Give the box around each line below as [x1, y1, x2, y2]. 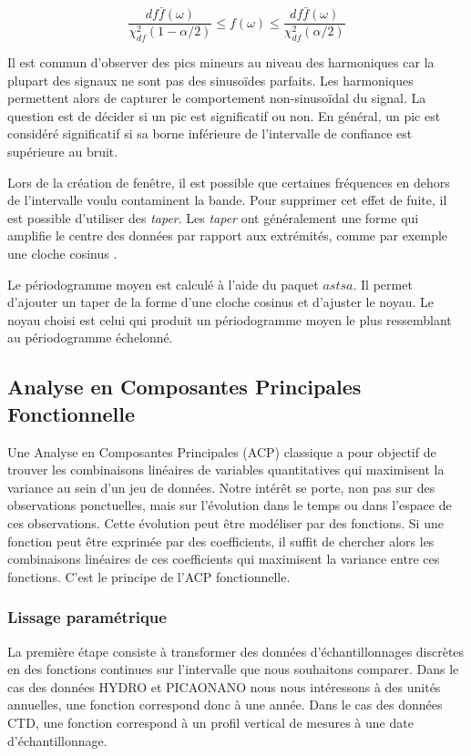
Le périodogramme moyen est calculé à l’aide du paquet [7, 274, 319, 293]
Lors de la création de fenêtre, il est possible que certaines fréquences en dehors [7, 172, 450, 191]
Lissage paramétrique [7, 606, 167, 628]
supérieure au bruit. [7, 142, 118, 161]
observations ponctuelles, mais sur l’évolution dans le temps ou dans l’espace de [7, 495, 452, 515]
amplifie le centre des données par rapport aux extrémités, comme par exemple [7, 226, 448, 245]
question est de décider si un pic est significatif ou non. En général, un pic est [7, 106, 441, 125]
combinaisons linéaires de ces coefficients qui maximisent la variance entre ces [7, 549, 440, 568]
